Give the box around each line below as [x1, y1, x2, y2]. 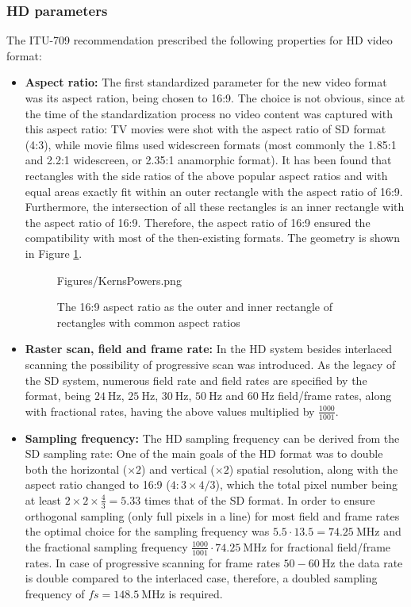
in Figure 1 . [25, 244, 83, 261]
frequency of [25, 585, 85, 601]
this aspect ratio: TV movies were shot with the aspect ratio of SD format [25, 121, 386, 137]
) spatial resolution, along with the [229, 460, 398, 477]
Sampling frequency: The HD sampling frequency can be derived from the [25, 429, 400, 446]
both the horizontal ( [25, 460, 128, 477]
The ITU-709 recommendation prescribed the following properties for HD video [6, 32, 393, 48]
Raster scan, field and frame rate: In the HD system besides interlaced [25, 340, 393, 357]
